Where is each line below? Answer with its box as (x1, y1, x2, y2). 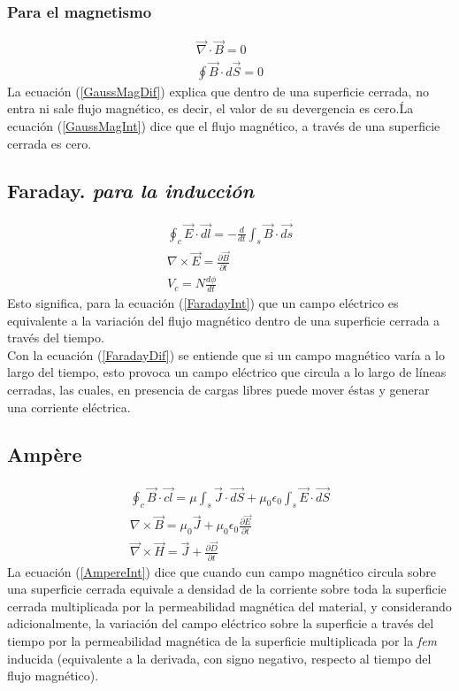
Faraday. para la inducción (7, 177, 255, 204)
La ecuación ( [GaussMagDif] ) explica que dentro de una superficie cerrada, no (7, 81, 429, 100)
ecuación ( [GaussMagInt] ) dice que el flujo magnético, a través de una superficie (7, 116, 440, 134)
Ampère (7, 441, 82, 468)
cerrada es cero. (7, 134, 92, 152)
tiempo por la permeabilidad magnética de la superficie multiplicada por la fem (7, 632, 438, 650)
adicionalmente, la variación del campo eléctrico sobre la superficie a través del (7, 614, 434, 633)
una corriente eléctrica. (7, 397, 131, 416)
